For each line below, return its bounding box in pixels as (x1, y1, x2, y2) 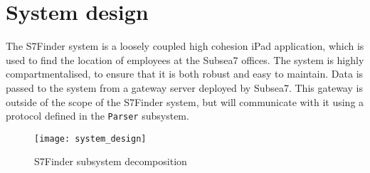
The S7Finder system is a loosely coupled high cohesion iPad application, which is (6, 38, 364, 53)
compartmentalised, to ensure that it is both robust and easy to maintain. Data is (6, 66, 364, 81)
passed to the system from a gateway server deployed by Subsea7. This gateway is (6, 80, 363, 95)
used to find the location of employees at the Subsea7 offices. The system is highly (6, 52, 364, 67)
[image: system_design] (34, 133, 147, 144)
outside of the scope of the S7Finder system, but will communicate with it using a (6, 94, 364, 109)
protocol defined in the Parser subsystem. (6, 108, 189, 123)
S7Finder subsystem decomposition (34, 154, 187, 169)
